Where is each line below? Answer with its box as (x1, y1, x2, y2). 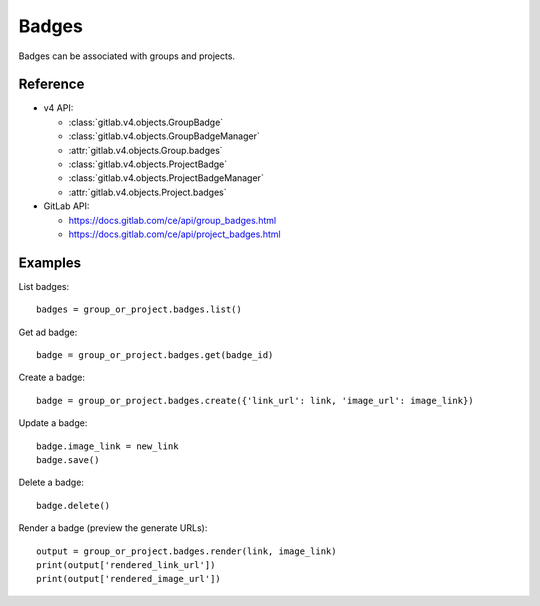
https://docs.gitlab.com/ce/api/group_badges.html (68, 214, 277, 226)
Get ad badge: (18, 326, 78, 338)
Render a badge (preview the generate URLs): (18, 522, 208, 534)
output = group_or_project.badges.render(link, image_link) (36, 545, 337, 557)
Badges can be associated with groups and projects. (18, 50, 235, 62)
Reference (18, 76, 85, 93)
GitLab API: (43, 200, 90, 212)
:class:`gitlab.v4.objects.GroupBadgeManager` (68, 130, 260, 142)
